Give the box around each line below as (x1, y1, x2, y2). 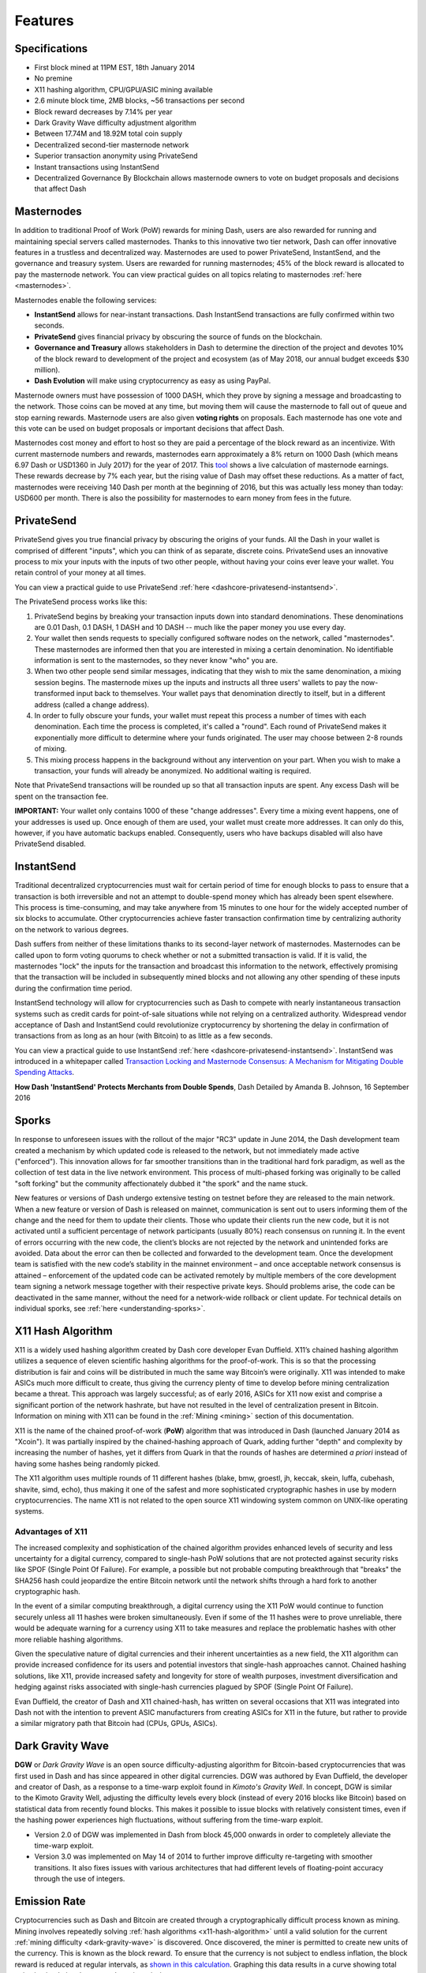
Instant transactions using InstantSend (34, 162, 159, 171)
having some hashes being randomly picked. (14, 1458, 161, 1468)
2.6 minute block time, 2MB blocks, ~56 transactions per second (34, 95, 245, 106)
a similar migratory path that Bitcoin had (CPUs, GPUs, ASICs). (14, 1719, 218, 1728)
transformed (34, 689, 75, 698)
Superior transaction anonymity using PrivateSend (34, 151, 198, 161)
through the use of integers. (34, 1874, 125, 1884)
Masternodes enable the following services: (14, 295, 157, 305)
